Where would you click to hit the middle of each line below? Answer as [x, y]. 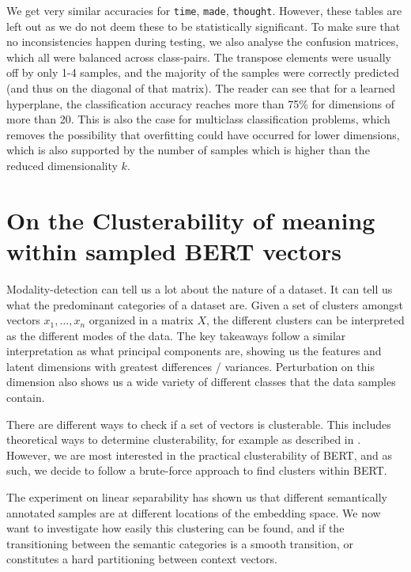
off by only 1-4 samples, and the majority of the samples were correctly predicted [203, 72]
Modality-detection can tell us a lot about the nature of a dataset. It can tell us [200, 288]
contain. [26, 398]
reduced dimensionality [62, 165]
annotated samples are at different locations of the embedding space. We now [194, 512]
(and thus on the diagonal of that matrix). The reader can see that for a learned [201, 88]
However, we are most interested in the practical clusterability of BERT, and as [199, 455]
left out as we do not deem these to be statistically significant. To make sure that [204, 26]
